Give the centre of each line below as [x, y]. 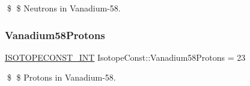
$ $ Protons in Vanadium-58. [61, 77]
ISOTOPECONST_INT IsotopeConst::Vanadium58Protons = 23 [125, 57]
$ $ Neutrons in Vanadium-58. [64, 8]
